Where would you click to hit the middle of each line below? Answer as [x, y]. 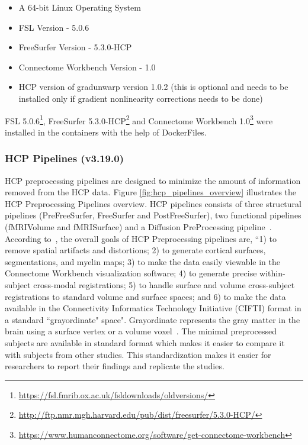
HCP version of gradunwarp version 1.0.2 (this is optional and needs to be [153, 87]
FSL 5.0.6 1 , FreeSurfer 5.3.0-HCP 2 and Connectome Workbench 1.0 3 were [139, 120]
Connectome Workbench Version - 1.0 [87, 67]
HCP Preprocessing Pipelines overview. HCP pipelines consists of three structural [153, 203]
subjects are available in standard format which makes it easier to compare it [145, 342]
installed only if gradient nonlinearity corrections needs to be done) [141, 98]
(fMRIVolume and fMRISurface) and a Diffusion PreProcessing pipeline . [138, 227]
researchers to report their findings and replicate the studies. [115, 366]
